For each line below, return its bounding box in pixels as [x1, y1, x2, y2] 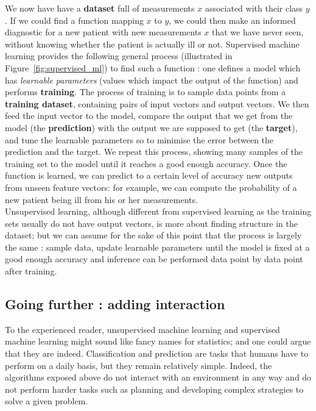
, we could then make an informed [169, 13, 296, 26]
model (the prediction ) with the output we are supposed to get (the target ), [5, 121, 298, 134]
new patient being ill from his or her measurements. [5, 193, 198, 205]
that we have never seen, [212, 26, 304, 38]
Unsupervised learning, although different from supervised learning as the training [5, 205, 312, 218]
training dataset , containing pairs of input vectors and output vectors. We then [5, 97, 309, 110]
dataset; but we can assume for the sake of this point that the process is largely [5, 229, 302, 241]
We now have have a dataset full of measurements [5, 2, 195, 14]
